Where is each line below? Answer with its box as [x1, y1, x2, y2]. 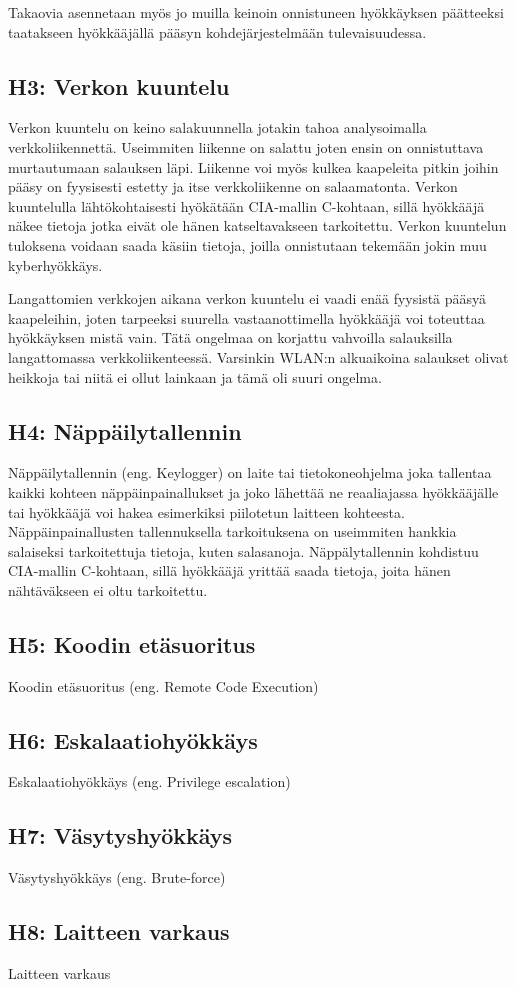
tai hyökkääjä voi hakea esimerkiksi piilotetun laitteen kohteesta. [8, 501, 405, 522]
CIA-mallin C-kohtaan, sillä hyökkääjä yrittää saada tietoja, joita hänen [8, 560, 451, 581]
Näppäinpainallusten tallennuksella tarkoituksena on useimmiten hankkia [8, 521, 457, 542]
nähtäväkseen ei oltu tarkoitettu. [8, 579, 208, 600]
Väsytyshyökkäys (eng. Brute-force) [8, 867, 226, 888]
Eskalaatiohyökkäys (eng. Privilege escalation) [8, 771, 291, 792]
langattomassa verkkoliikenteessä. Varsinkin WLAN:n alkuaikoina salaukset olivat [8, 346, 509, 367]
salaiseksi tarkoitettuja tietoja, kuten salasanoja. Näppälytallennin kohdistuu [8, 540, 479, 561]
